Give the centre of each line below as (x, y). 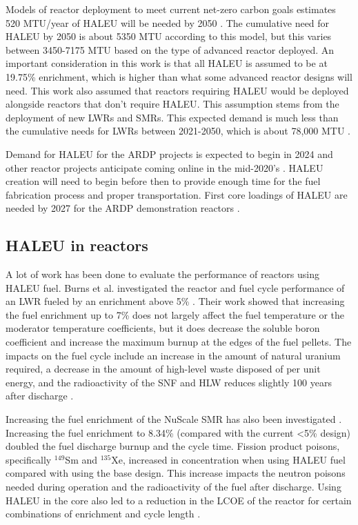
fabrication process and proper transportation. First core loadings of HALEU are (177, 194)
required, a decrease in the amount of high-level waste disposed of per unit (163, 369)
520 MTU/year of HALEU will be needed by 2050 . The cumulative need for (168, 22)
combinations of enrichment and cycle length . (103, 514)
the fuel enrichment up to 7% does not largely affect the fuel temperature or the (175, 314)
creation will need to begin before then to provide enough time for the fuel (163, 181)
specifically (29, 459)
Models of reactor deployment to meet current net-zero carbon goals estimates (171, 9)
